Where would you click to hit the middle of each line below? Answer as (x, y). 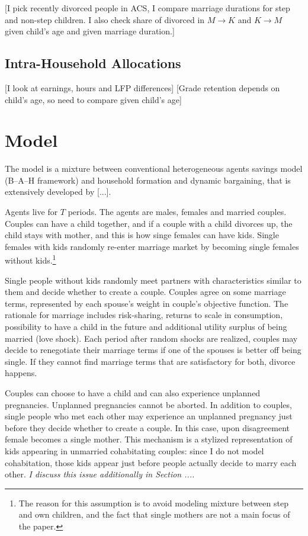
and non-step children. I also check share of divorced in (105, 19)
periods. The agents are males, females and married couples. (177, 212)
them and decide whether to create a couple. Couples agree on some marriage (145, 292)
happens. (21, 373)
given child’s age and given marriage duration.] (90, 31)
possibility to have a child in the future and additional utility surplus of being (146, 327)
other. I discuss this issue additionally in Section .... (100, 474)
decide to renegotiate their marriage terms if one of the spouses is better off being (153, 350)
